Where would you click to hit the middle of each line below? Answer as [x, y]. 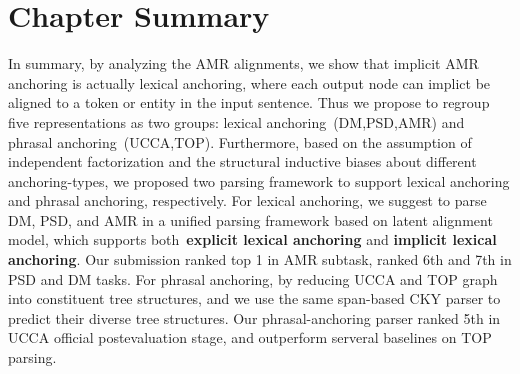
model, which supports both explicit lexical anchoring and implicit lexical [252, 239]
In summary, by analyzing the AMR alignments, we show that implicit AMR [243, 63]
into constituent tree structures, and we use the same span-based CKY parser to [254, 298]
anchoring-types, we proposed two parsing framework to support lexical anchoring [259, 180]
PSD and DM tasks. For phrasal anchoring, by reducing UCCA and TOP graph [253, 278]
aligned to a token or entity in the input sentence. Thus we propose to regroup [249, 102]
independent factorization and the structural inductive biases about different [242, 161]
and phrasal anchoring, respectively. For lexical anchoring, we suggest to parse [247, 200]
